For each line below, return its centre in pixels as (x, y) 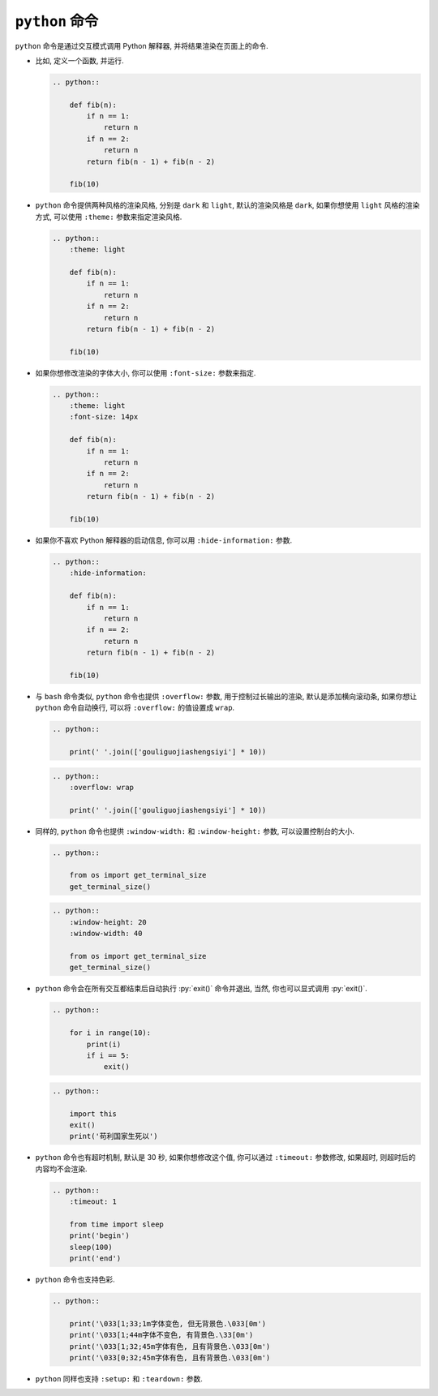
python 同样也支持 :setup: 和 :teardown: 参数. (119, 1379)
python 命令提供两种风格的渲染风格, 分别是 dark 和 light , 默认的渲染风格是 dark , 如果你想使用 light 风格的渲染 (228, 205)
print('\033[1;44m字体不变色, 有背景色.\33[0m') (161, 1335)
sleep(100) (91, 1247)
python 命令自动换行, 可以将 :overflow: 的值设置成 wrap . (135, 708)
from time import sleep (116, 1224)
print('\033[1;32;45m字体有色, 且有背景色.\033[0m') (170, 1346)
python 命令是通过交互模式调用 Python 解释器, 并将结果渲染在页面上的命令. (142, 45)
